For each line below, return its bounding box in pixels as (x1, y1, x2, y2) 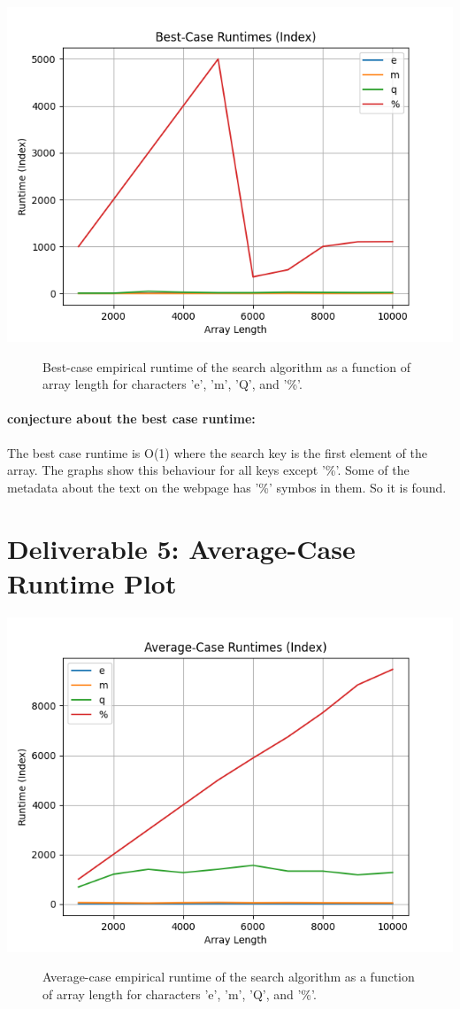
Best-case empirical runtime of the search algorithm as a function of (42, 357, 410, 376)
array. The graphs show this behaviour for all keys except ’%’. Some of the (7, 461, 410, 479)
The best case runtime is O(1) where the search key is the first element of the (7, 443, 427, 462)
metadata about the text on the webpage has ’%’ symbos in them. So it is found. (7, 477, 447, 496)
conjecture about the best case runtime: (7, 409, 256, 428)
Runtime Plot (7, 564, 177, 601)
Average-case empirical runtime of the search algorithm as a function (42, 967, 415, 986)
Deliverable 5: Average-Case (7, 530, 356, 566)
